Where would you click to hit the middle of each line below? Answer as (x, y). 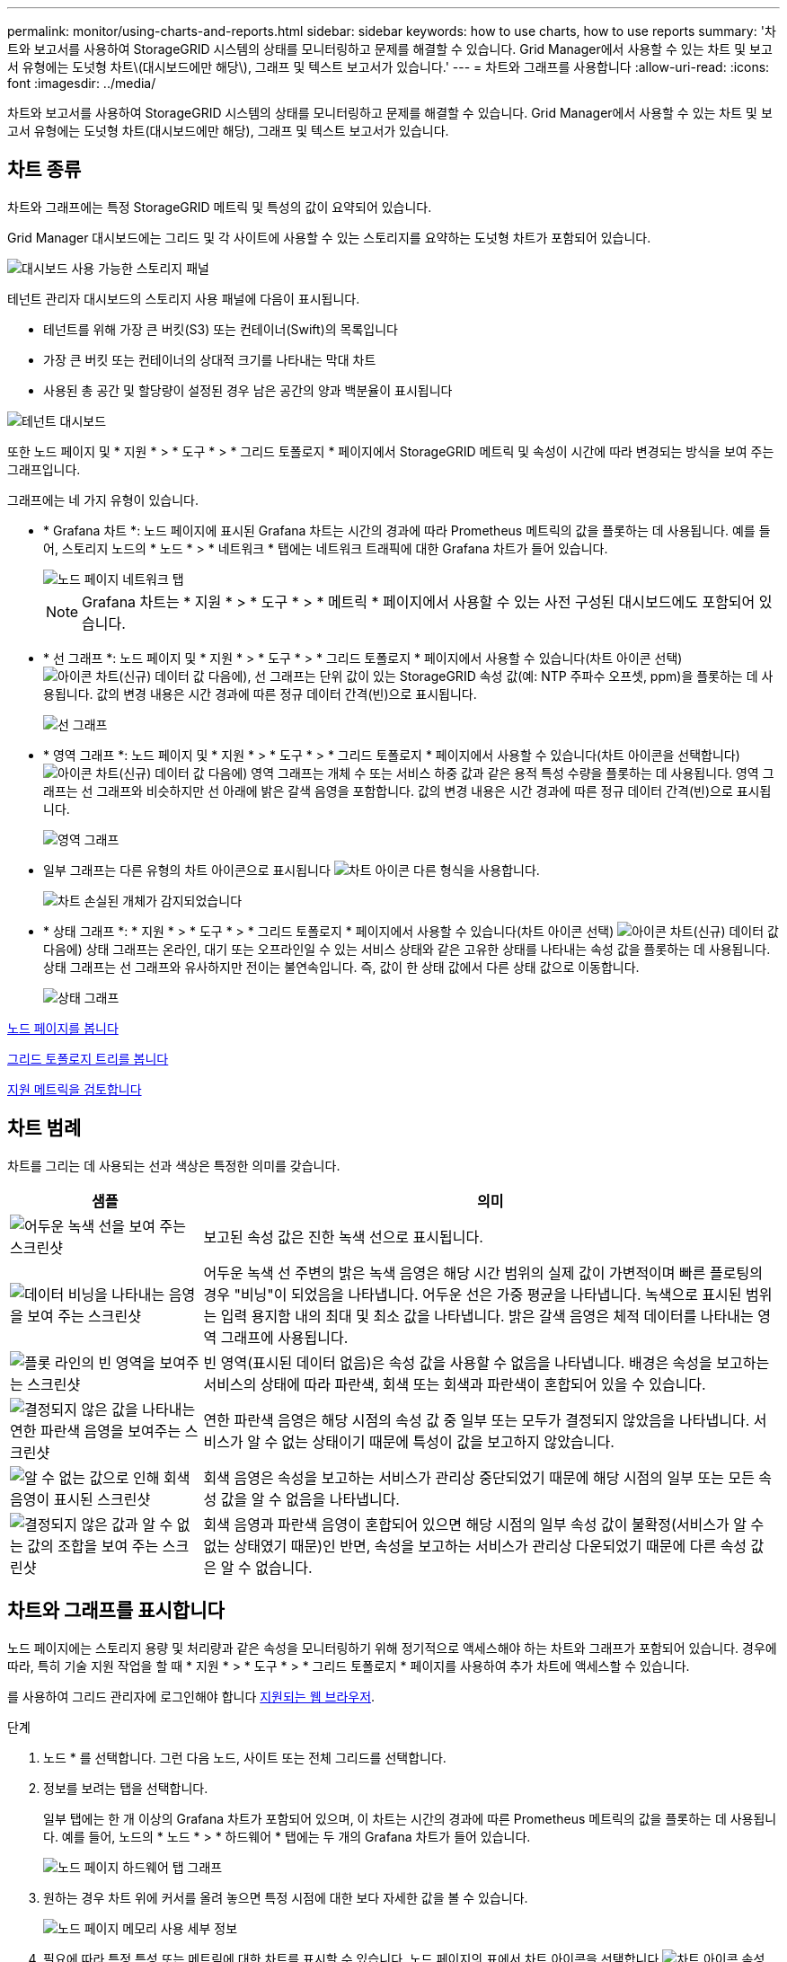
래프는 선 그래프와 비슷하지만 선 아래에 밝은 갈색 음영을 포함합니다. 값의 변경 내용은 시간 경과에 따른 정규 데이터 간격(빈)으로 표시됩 (407, 791)
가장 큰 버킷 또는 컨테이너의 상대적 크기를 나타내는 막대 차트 (210, 359)
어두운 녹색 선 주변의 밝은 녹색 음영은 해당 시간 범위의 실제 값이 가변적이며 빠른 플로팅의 (483, 1273)
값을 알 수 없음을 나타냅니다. (310, 1499)
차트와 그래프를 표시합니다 (116, 1611)
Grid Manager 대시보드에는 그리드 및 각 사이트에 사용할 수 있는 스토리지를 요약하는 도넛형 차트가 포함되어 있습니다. (329, 237)
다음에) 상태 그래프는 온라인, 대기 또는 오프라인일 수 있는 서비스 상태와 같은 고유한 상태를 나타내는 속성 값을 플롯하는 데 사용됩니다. (407, 949)
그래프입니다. (44, 469)
